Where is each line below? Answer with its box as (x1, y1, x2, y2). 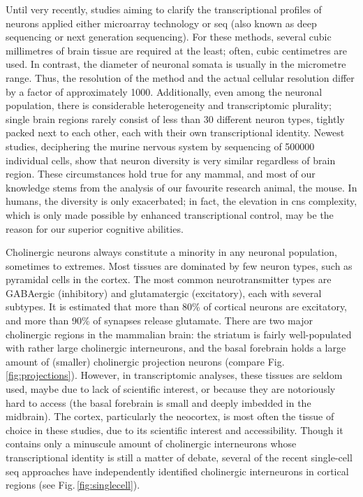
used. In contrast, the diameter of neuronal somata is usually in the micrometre (6, 57, 346, 71)
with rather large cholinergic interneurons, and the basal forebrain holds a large (6, 340, 346, 355)
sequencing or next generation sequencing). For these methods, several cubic (6, 29, 332, 44)
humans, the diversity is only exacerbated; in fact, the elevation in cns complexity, (6, 194, 357, 208)
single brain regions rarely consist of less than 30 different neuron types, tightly (6, 111, 345, 126)
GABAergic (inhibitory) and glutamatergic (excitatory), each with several (6, 285, 322, 300)
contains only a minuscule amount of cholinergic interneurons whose (6, 436, 297, 451)
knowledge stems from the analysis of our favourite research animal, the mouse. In (6, 180, 357, 194)
